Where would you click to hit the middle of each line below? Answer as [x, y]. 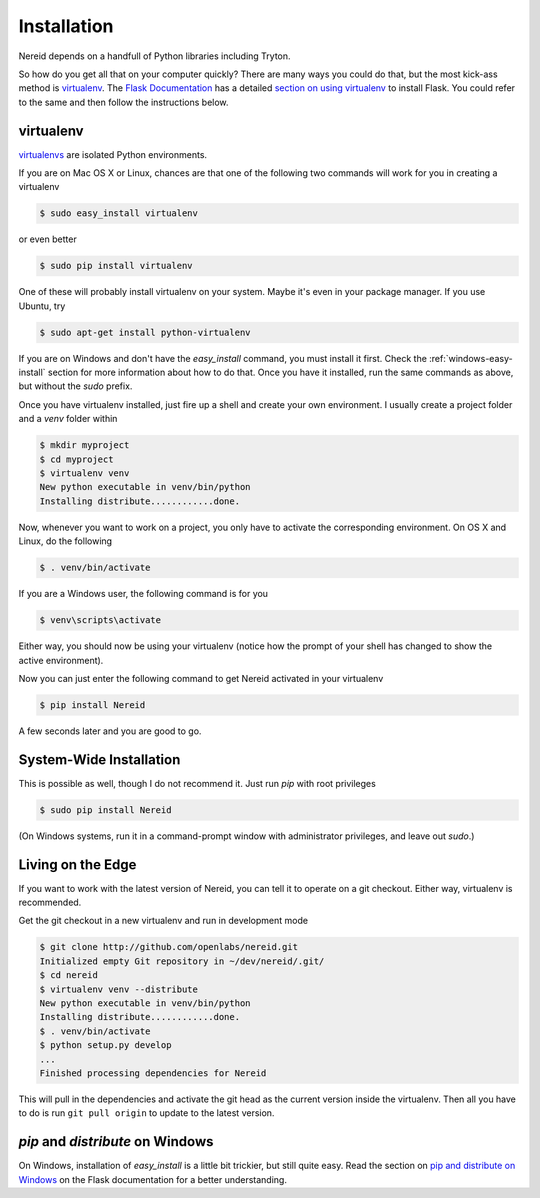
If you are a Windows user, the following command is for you [143, 594]
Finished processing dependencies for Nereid [153, 1073]
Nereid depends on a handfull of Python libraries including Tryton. [154, 56]
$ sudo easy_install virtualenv [119, 213]
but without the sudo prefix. [75, 386]
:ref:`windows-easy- [471, 358]
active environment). [61, 660]
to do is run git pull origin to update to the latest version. [146, 1113]
